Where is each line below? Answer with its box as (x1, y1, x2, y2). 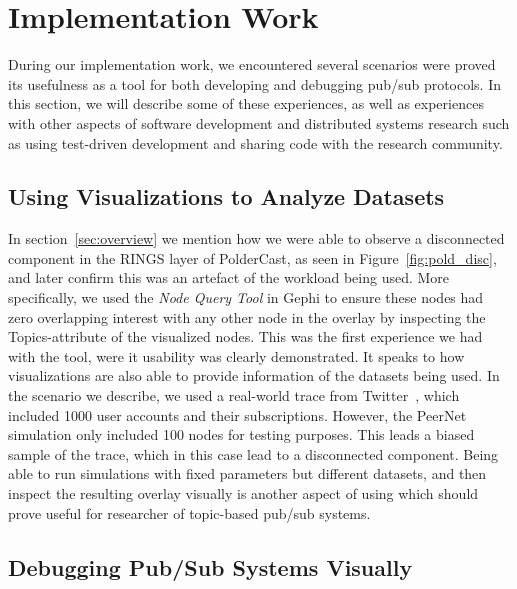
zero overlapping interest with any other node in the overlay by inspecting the (8, 306, 486, 327)
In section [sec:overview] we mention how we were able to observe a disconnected (8, 228, 505, 249)
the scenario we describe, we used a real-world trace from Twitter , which (8, 385, 460, 406)
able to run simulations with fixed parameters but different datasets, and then (8, 463, 487, 484)
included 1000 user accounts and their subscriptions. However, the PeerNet (8, 404, 467, 425)
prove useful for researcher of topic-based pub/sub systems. (8, 502, 371, 523)
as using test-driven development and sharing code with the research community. (8, 132, 503, 153)
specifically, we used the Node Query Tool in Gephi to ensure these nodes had (8, 287, 484, 308)
